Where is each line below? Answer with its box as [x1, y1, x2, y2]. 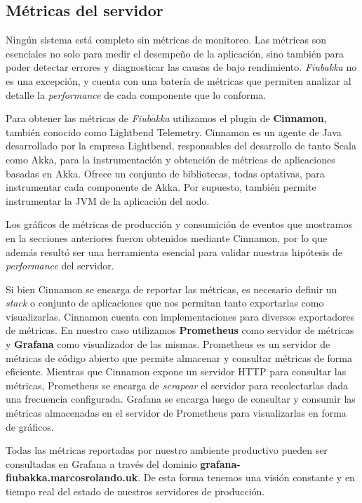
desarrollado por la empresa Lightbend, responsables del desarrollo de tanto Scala [6, 138, 356, 153]
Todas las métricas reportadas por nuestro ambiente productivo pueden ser [6, 443, 328, 457]
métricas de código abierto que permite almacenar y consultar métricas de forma [6, 350, 352, 365]
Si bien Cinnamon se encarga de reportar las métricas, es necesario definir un [6, 281, 337, 296]
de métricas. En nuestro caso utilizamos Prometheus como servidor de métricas [6, 323, 354, 337]
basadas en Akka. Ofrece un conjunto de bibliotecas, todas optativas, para [6, 166, 325, 180]
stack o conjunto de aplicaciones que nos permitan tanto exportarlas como [6, 295, 324, 310]
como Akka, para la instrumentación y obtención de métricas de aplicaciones [6, 152, 335, 166]
